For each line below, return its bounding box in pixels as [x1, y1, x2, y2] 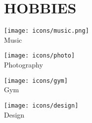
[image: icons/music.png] [4, 27, 89, 35]
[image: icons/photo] [4, 52, 75, 60]
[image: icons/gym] [4, 77, 68, 84]
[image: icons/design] [4, 102, 79, 109]
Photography [4, 60, 43, 70]
